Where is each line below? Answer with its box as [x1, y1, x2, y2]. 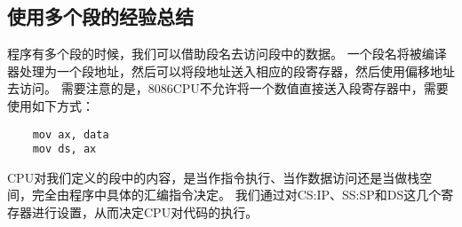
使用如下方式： [7, 96, 94, 114]
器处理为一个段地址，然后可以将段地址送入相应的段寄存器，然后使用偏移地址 [7, 61, 455, 80]
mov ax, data [32, 128, 109, 141]
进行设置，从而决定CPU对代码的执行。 [31, 203, 259, 222]
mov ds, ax [32, 143, 97, 156]
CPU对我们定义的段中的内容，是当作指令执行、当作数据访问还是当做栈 [7, 168, 420, 186]
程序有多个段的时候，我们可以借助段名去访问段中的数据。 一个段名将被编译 [7, 44, 447, 63]
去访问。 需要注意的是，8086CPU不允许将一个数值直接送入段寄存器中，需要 [7, 79, 449, 98]
